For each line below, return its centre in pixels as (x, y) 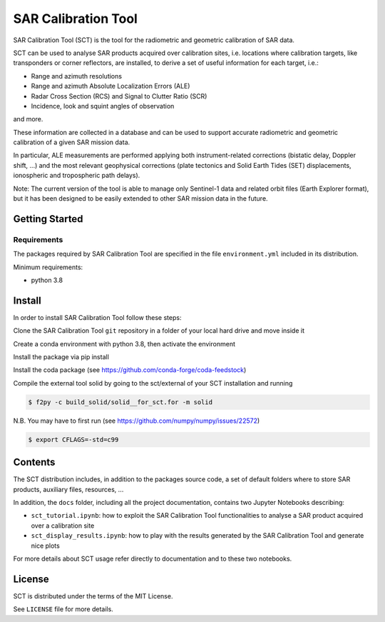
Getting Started (48, 219)
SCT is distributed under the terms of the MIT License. (93, 596)
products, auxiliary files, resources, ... (68, 489)
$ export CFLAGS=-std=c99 (73, 440)
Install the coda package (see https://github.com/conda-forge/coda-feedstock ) (130, 370)
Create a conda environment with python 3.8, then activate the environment (124, 343)
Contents (34, 462)
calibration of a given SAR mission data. (72, 142)
